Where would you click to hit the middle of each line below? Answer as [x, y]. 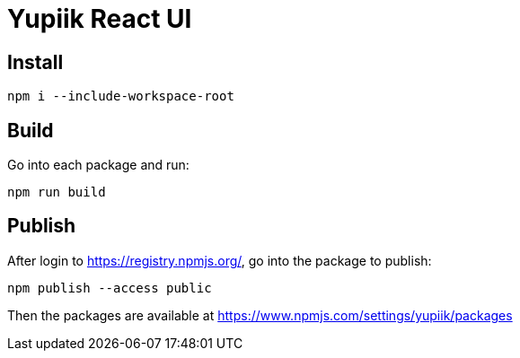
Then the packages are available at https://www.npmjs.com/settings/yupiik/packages [260, 315]
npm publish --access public [110, 288]
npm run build [57, 192]
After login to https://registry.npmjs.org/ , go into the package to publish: [220, 260]
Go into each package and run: [98, 165]
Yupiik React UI [100, 19]
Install [35, 62]
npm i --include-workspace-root [121, 96]
